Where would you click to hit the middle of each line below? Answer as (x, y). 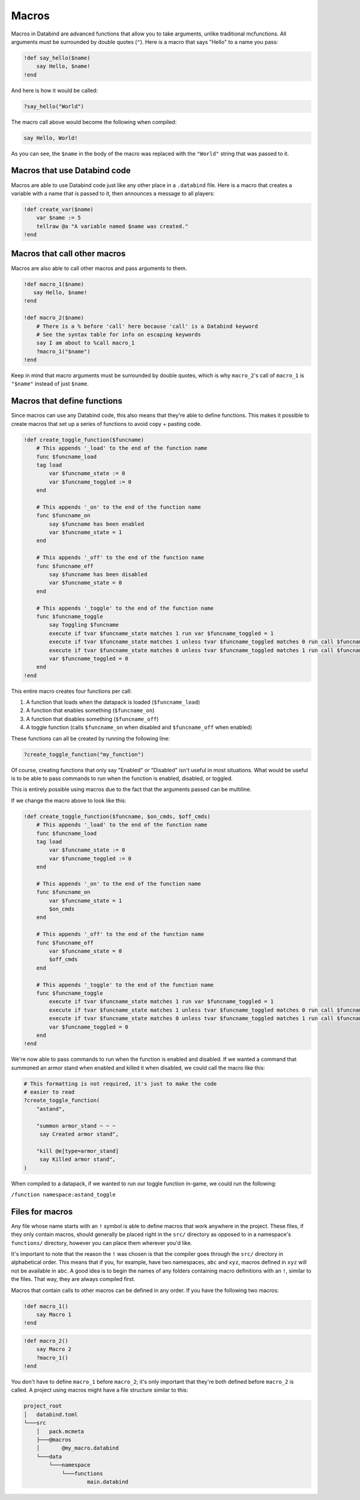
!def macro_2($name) (54, 318)
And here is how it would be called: (55, 90)
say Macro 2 (54, 1349)
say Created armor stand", (79, 1134)
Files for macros (42, 1212)
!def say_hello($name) (57, 58)
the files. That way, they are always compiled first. (73, 1279)
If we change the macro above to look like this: (69, 801)
